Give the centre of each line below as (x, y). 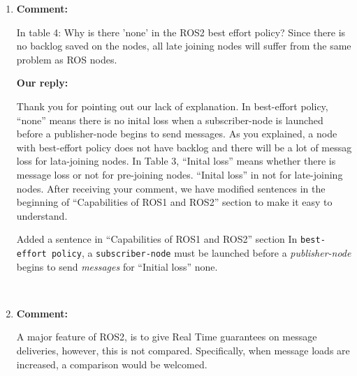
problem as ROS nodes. (67, 59)
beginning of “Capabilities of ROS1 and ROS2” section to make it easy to (174, 202)
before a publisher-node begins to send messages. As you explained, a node (177, 134)
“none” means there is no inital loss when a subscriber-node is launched (170, 120)
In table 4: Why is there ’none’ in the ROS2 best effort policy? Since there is (181, 32)
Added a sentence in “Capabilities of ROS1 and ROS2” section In (157, 239)
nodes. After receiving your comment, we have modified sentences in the (171, 188)
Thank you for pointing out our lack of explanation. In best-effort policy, (172, 106)
